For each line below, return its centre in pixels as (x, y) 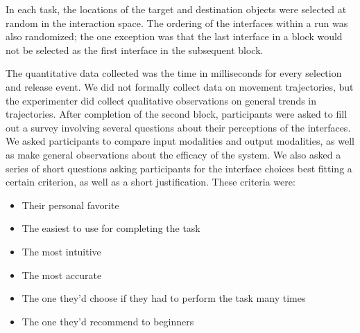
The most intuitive (61, 251)
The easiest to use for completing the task (111, 228)
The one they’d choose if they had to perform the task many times (164, 298)
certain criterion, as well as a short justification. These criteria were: (151, 182)
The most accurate (62, 274)
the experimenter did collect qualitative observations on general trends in (161, 100)
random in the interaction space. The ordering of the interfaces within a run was (177, 22)
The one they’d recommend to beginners (108, 321)
